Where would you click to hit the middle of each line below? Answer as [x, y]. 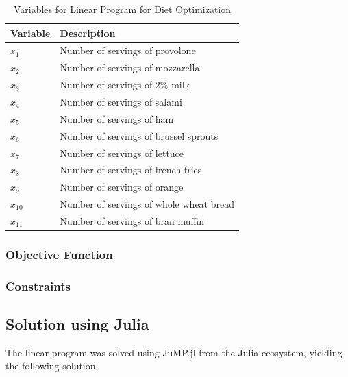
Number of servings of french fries [131, 170]
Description [88, 33]
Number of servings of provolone [128, 50]
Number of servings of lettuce [122, 153]
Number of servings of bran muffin [132, 220]
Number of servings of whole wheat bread [147, 204]
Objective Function [59, 254]
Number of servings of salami [121, 101]
